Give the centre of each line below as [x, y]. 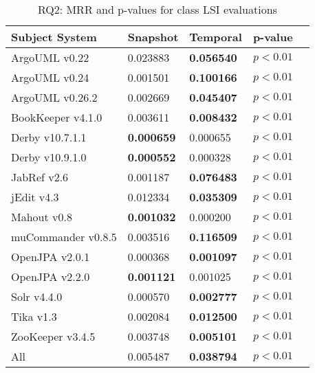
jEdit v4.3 [35, 197]
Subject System [54, 37]
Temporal [216, 37]
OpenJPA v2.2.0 [51, 276]
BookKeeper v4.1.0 [57, 117]
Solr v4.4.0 [37, 296]
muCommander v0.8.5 [64, 237]
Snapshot [153, 37]
